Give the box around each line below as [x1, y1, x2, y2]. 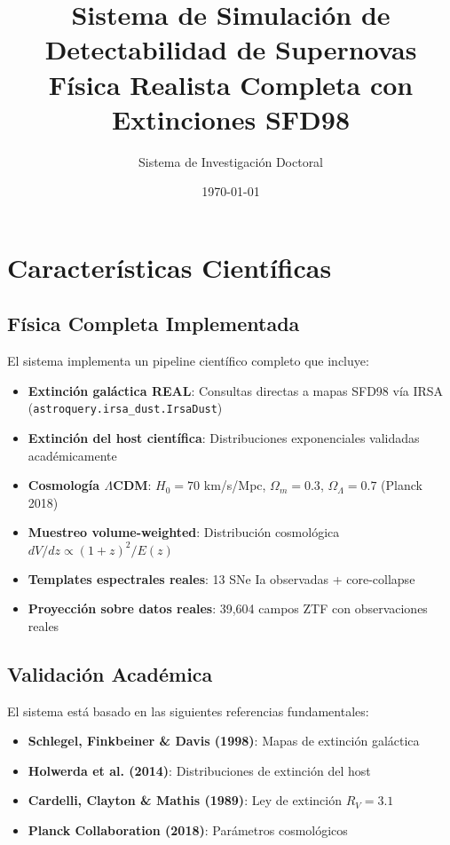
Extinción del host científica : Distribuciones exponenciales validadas [28, 429, 420, 447]
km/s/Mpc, [203, 476, 266, 494]
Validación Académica [7, 659, 213, 687]
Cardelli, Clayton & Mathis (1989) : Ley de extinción [28, 791, 342, 809]
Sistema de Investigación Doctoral [138, 152, 324, 170]
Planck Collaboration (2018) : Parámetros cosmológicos [28, 820, 348, 839]
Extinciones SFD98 [112, 100, 350, 137]
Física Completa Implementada [7, 310, 300, 337]
